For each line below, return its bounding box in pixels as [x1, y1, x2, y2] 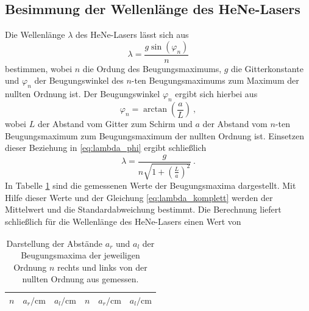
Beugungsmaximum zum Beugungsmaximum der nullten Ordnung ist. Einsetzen [5, 129, 304, 142]
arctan [143, 105, 168, 114]
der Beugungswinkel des [34, 74, 124, 87]
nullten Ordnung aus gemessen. [22, 273, 139, 285]
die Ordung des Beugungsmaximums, [82, 62, 222, 75]
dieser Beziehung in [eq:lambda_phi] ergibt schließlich [5, 141, 207, 154]
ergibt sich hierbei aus [175, 87, 258, 100]
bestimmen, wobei [5, 62, 73, 75]
